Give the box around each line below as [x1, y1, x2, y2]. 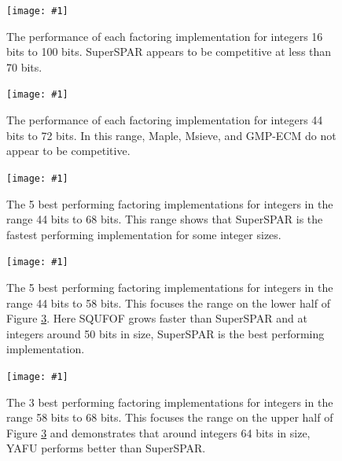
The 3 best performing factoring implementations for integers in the [6, 393, 333, 410]
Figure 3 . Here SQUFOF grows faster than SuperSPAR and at [6, 310, 307, 326]
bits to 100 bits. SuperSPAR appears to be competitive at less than [6, 43, 332, 60]
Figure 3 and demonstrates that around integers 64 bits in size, [6, 424, 311, 441]
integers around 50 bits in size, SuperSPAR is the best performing [6, 325, 325, 341]
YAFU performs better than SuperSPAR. [6, 440, 206, 456]
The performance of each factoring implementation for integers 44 [6, 112, 323, 128]
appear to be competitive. [6, 142, 131, 159]
